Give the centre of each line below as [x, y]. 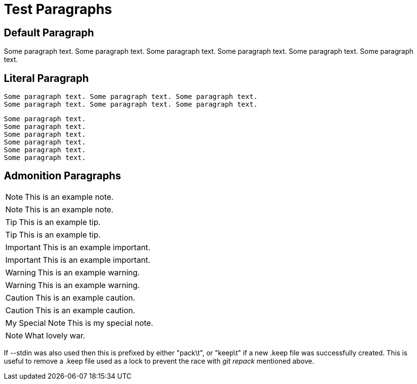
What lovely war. [55, 335]
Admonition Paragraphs [63, 176]
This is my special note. [110, 323]
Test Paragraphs [58, 9]
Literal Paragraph [46, 78]
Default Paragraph [49, 32]
